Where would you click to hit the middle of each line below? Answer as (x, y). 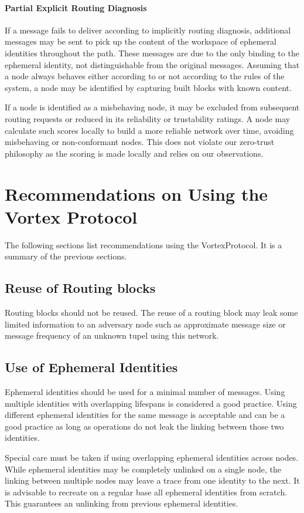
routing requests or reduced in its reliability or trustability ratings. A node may (148, 118)
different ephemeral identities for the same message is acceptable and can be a (145, 415)
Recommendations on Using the (136, 193)
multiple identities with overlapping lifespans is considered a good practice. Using (151, 403)
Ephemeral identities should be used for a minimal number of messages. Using (145, 392)
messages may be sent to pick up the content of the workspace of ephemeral (141, 41)
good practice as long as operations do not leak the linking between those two (144, 426)
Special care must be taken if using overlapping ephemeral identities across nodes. (152, 457)
